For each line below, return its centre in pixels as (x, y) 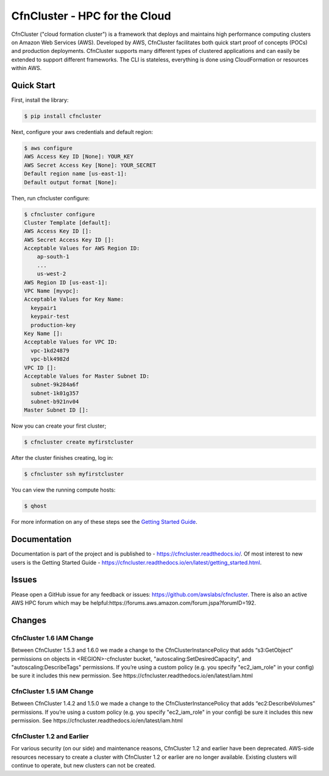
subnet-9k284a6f (55, 385)
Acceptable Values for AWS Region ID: (82, 249)
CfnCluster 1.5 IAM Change (52, 691)
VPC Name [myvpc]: (51, 291)
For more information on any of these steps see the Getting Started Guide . (104, 522)
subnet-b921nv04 (55, 402)
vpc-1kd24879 (50, 351)
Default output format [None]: (71, 182)
